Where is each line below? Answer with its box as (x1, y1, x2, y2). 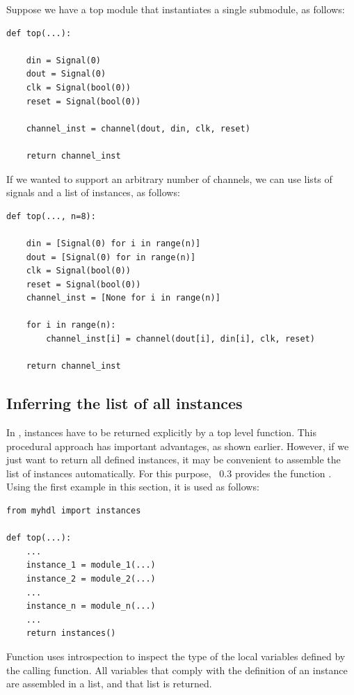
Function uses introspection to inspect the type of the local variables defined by (6, 648, 346, 663)
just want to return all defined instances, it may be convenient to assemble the (6, 452, 341, 467)
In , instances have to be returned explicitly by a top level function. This (6, 425, 316, 440)
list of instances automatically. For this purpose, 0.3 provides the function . (6, 465, 332, 480)
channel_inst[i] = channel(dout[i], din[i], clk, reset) (46, 334, 315, 344)
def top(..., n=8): (6, 211, 96, 221)
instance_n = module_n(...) (26, 601, 156, 612)
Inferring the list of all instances (6, 392, 243, 414)
